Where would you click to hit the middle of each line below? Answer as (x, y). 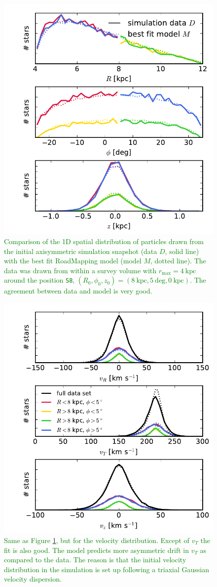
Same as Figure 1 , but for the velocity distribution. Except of (97, 540)
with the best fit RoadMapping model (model (73, 261)
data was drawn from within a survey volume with (80, 270)
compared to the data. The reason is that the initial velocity (95, 560)
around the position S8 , (39, 280)
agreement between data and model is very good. (78, 291)
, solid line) (182, 251)
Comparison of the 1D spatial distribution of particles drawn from (104, 241)
